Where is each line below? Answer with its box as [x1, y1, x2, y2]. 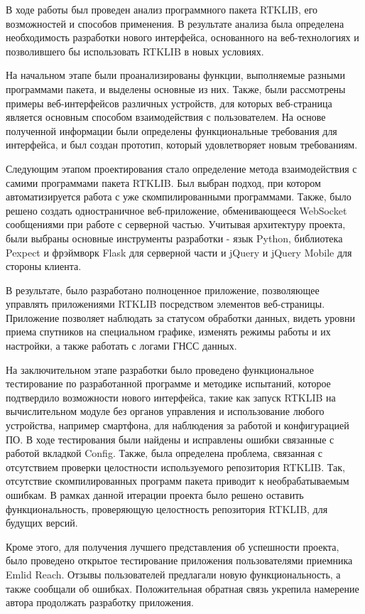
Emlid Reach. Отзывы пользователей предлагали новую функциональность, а [6, 566, 341, 581]
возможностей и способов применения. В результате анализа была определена [6, 16, 344, 31]
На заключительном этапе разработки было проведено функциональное [6, 362, 314, 377]
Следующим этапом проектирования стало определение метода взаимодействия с [6, 161, 357, 176]
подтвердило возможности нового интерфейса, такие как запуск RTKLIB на [6, 389, 336, 404]
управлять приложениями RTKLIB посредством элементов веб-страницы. [6, 296, 325, 311]
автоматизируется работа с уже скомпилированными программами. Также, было [6, 189, 352, 204]
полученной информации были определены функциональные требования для [6, 123, 337, 138]
